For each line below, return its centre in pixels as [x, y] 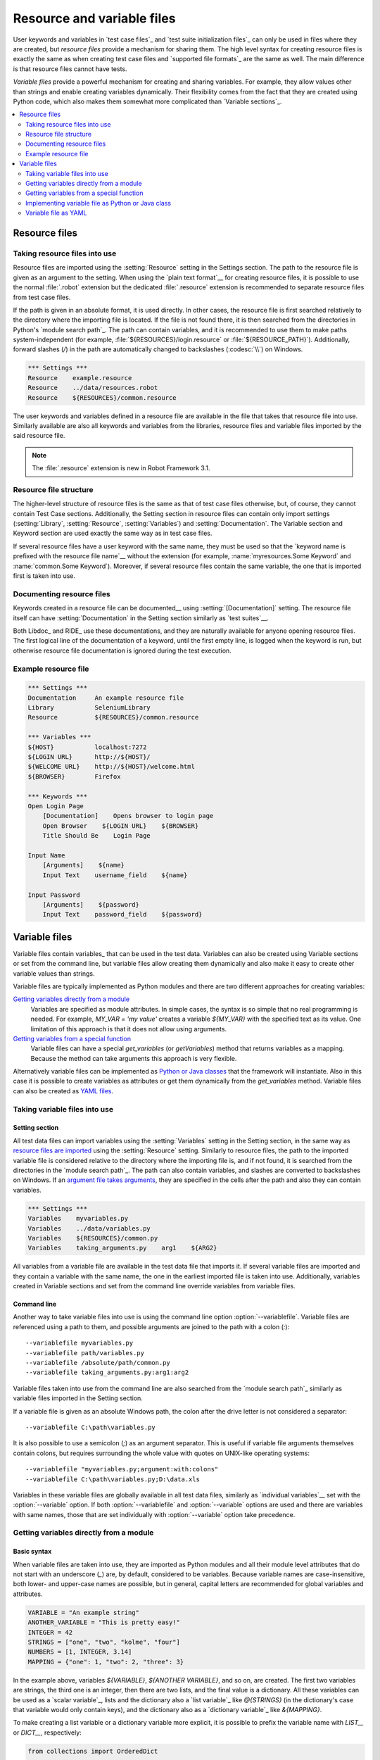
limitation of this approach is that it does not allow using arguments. [129, 1029]
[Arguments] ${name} [83, 865]
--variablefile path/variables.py [85, 1353]
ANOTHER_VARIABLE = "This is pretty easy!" [104, 1622]
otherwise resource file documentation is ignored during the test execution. [122, 650]
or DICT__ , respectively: [47, 1733]
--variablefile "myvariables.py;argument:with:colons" [122, 1469]
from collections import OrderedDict [93, 1751]
